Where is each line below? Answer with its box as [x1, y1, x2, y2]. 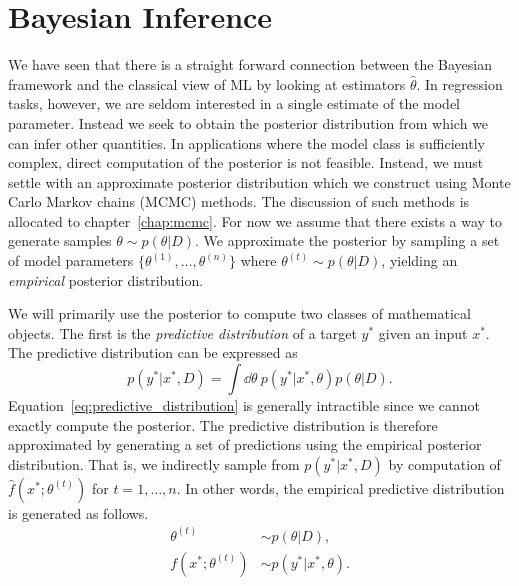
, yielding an [381, 250, 458, 271]
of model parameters [8, 250, 134, 271]
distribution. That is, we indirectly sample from [8, 453, 300, 474]
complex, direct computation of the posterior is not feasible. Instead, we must [8, 152, 484, 173]
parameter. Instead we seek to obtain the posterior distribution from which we [8, 112, 489, 133]
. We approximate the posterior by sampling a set [195, 230, 500, 251]
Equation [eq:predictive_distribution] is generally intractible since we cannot [8, 395, 480, 416]
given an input [378, 322, 468, 343]
